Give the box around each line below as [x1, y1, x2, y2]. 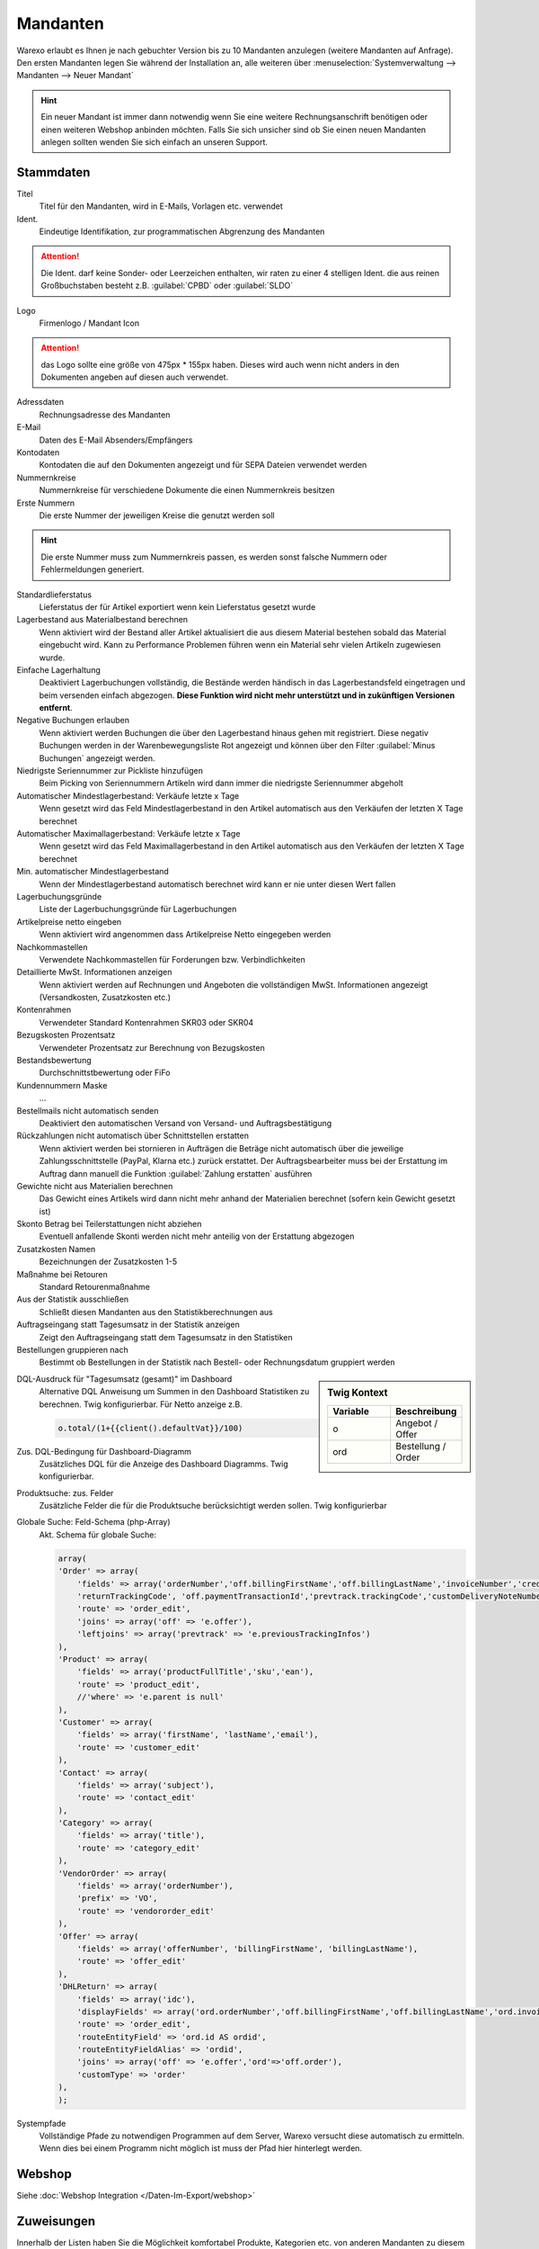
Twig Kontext [327, 1386, 388, 1399]
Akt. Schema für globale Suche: [39, 1529, 157, 1540]
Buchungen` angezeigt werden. [39, 752, 156, 764]
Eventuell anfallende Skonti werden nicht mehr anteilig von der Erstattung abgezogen [39, 1231, 355, 1241]
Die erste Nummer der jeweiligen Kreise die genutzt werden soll [39, 510, 276, 521]
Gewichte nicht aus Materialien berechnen [16, 1180, 173, 1191]
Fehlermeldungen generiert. [40, 564, 145, 575]
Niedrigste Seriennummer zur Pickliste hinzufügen [16, 766, 204, 776]
